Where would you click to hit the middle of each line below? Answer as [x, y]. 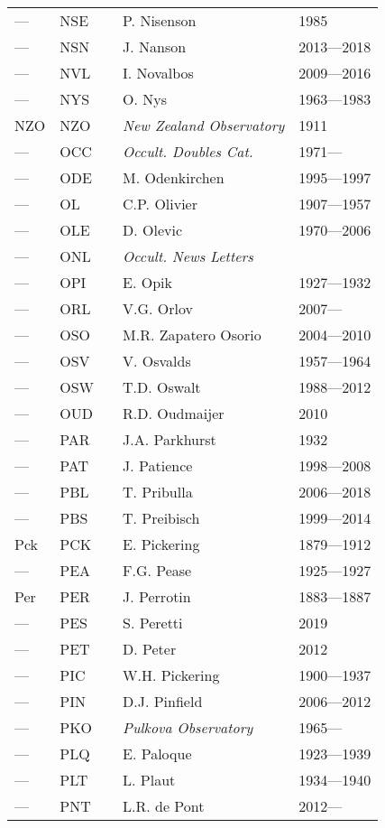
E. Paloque [157, 754]
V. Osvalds [157, 361]
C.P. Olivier [160, 204]
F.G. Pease [157, 570]
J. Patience [158, 465]
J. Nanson [155, 47]
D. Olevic [153, 230]
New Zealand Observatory [204, 125]
